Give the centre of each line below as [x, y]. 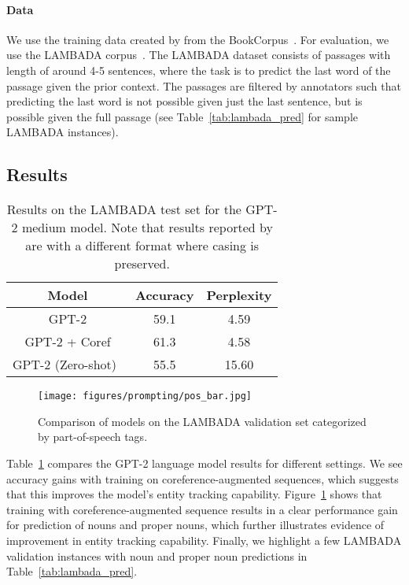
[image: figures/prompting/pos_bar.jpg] [145, 396]
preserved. [142, 264]
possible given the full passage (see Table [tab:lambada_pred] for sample [182, 116]
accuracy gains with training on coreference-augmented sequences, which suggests [203, 478]
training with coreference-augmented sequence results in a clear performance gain [202, 509]
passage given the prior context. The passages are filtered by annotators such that [204, 85]
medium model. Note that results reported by [147, 228]
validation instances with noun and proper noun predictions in [157, 555]
